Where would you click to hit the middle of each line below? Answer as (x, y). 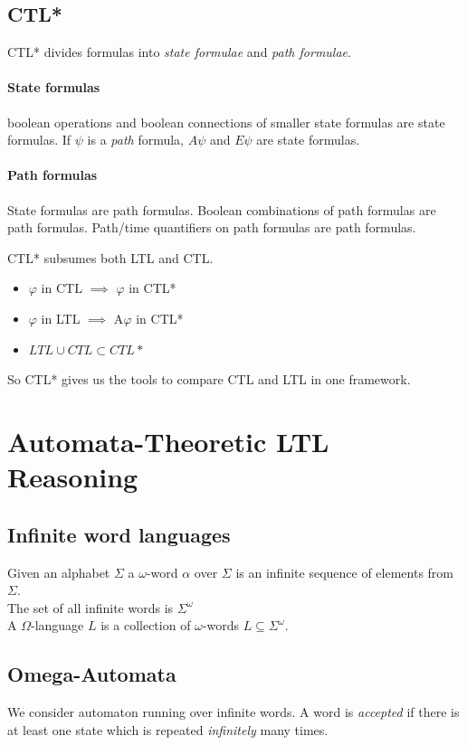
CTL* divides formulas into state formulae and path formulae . (179, 52)
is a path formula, (136, 140)
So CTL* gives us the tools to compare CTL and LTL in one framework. (209, 379)
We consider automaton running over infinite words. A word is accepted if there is (233, 712)
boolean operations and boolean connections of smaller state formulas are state (226, 122)
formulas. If (39, 140)
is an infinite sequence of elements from (345, 572)
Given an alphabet (59, 572)
